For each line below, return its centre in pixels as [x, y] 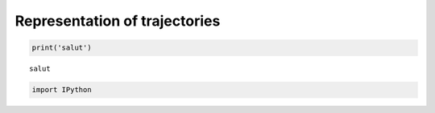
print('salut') [62, 48]
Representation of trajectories [118, 21]
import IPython [62, 90]
